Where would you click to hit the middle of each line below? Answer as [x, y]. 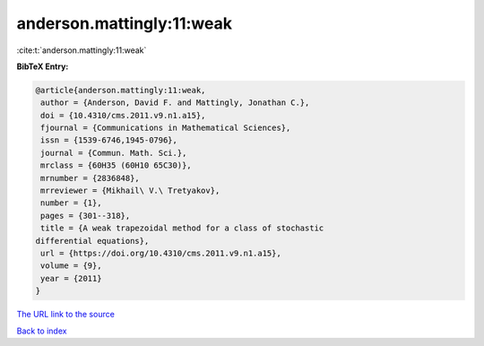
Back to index [42, 331]
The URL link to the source [66, 315]
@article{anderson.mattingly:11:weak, [121, 90]
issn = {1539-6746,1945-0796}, [109, 140]
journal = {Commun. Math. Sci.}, [114, 153]
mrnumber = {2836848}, [91, 178]
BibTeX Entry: [43, 66]
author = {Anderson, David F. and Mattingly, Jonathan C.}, [175, 103]
